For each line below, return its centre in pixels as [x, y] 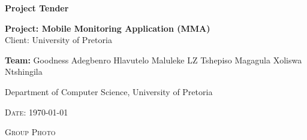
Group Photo [30, 132]
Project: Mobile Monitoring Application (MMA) [108, 28]
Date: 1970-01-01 [37, 112]
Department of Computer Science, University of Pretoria [109, 91]
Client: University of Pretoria [58, 40]
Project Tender [37, 8]
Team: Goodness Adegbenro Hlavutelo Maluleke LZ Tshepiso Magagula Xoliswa [153, 60]
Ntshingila [24, 71]
